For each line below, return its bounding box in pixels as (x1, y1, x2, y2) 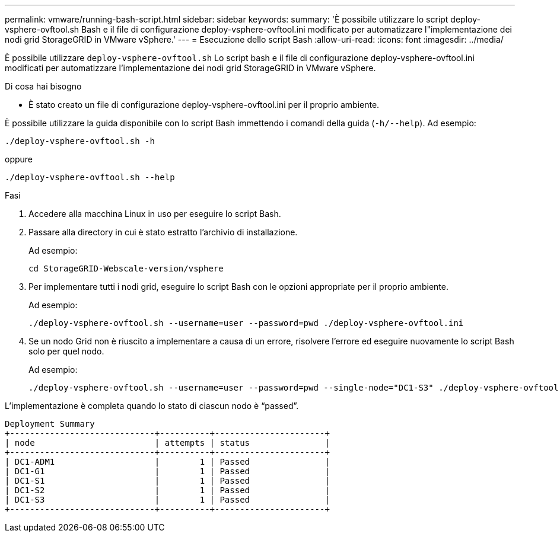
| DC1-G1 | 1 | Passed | (5, 466, 330, 476)
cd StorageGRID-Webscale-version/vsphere (28, 264, 224, 273)
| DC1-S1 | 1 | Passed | (5, 476, 330, 485)
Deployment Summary (5, 419, 95, 429)
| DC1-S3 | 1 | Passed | (5, 495, 330, 504)
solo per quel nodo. (28, 346, 104, 356)
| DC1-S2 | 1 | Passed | (5, 485, 330, 495)
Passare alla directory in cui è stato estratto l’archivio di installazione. (28, 227, 298, 237)
